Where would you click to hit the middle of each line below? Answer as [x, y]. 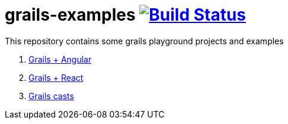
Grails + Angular [60, 59]
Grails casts [51, 96]
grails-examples [70, 15]
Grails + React [56, 77]
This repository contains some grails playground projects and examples [144, 41]
